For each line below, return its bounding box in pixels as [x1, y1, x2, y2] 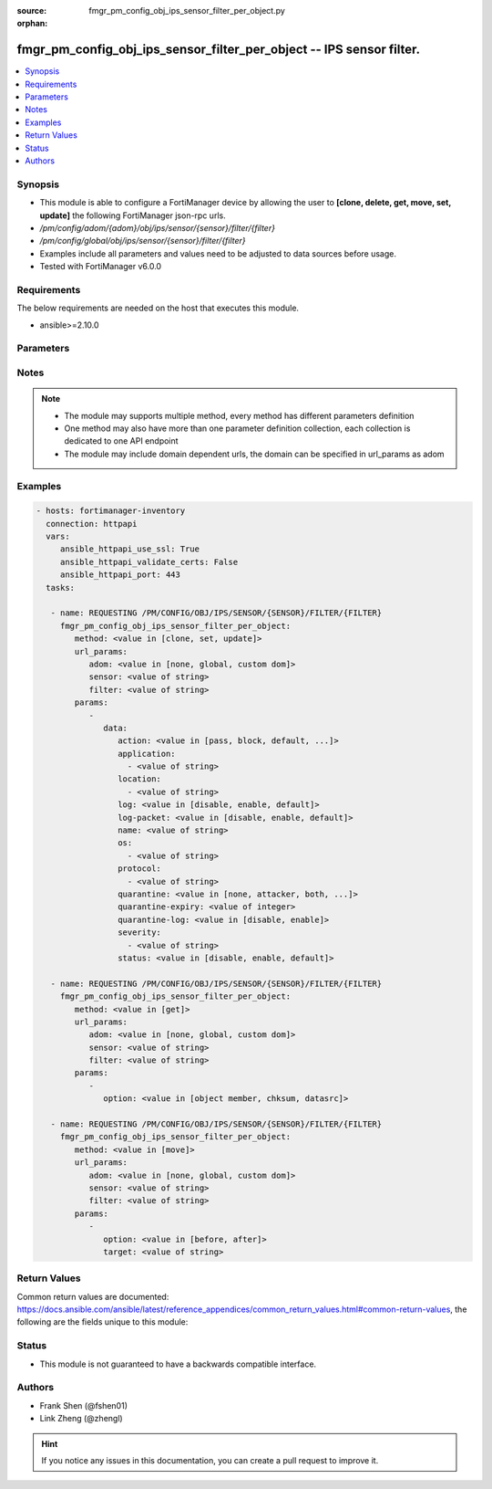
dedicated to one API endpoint [64, 435, 179, 446]
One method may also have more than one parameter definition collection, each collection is [64, 423, 411, 434]
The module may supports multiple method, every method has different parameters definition [64, 410, 415, 421]
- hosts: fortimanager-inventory [36, 506, 186, 516]
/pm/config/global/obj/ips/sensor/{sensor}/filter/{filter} [39, 236, 246, 246]
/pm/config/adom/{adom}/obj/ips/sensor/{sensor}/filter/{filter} [39, 222, 275, 233]
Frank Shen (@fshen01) [39, 1400, 128, 1410]
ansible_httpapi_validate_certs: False [59, 557, 239, 567]
